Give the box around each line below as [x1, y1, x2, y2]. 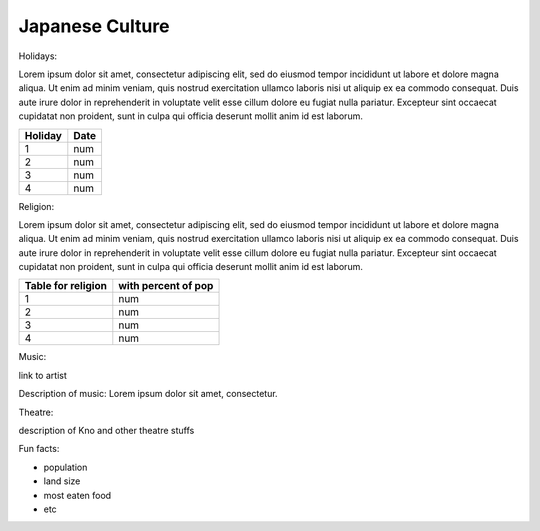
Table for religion [24, 279, 107, 293]
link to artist [18, 369, 67, 381]
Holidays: [18, 50, 58, 62]
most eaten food [43, 489, 112, 501]
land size [43, 475, 81, 487]
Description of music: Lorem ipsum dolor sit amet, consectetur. [18, 388, 279, 400]
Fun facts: [18, 443, 60, 455]
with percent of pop [118, 279, 214, 293]
